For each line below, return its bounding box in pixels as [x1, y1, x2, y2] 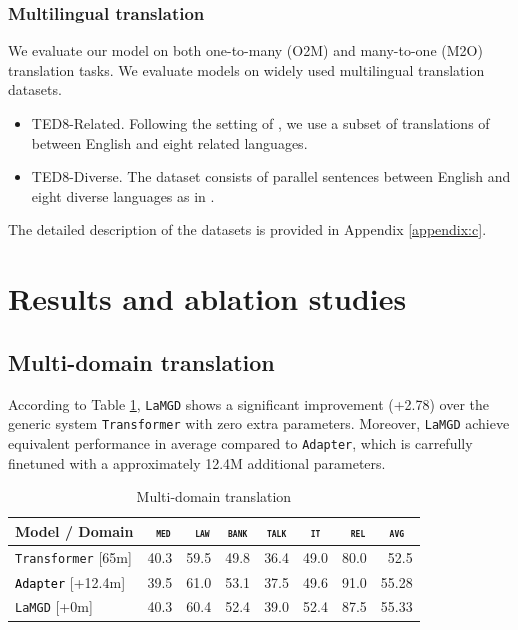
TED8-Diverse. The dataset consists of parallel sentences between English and [31, 166, 511, 187]
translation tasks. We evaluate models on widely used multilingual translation [8, 59, 485, 80]
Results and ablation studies [8, 278, 407, 319]
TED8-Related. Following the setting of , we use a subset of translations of [31, 113, 490, 133]
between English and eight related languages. [31, 132, 308, 153]
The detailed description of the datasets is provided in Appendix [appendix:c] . [8, 219, 487, 240]
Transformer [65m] [15, 546, 132, 567]
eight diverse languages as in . [31, 185, 215, 206]
